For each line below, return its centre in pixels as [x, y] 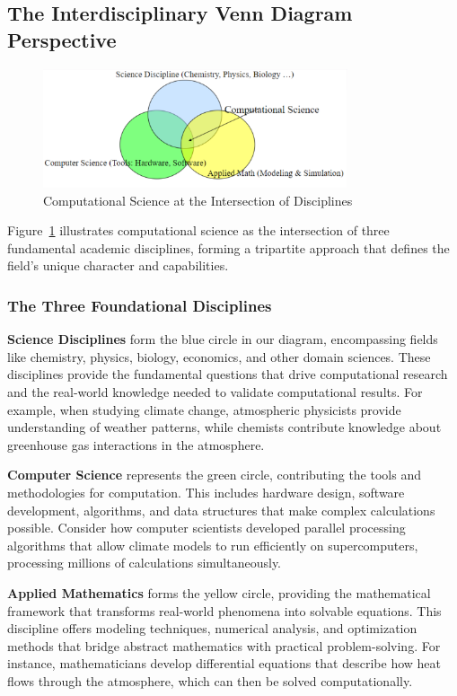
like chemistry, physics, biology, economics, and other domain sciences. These [219, 356]
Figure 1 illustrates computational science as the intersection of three [198, 230]
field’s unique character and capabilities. [118, 265]
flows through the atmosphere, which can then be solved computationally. [210, 680]
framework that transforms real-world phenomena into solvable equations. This [224, 610]
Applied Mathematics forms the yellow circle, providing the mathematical [219, 592]
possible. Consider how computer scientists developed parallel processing [207, 528]
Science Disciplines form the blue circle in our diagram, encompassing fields [223, 339]
